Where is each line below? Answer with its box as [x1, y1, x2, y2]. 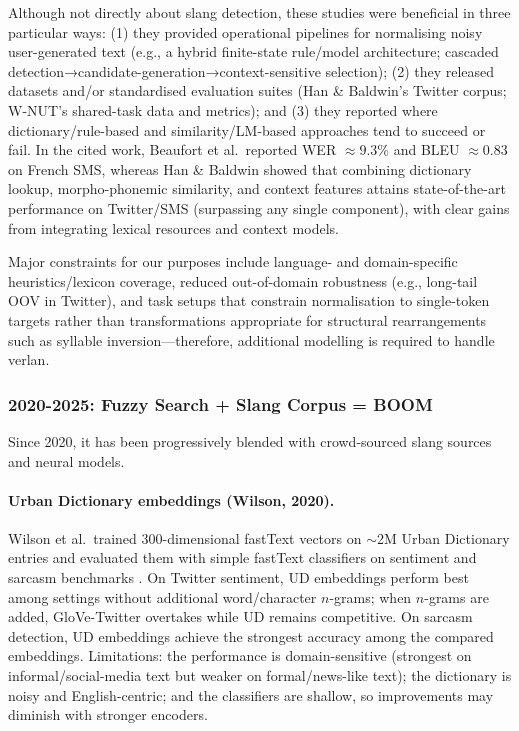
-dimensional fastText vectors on [162, 527, 362, 548]
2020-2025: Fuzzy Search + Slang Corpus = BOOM [8, 391, 433, 416]
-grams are [424, 586, 489, 607]
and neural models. [8, 450, 125, 471]
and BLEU [393, 139, 460, 160]
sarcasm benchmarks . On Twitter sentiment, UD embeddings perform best [8, 567, 469, 588]
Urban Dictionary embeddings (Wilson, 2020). [8, 489, 335, 510]
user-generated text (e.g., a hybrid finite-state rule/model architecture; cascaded [8, 41, 499, 62]
